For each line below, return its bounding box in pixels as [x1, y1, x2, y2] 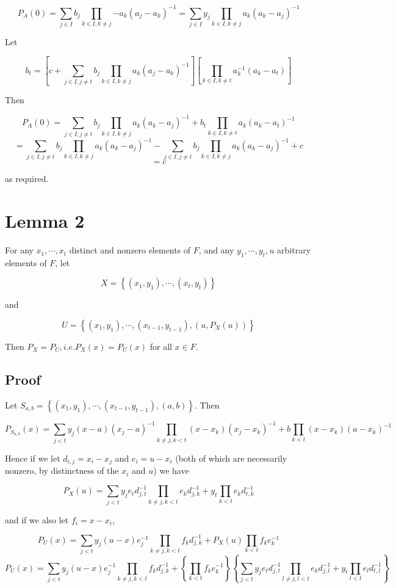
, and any [198, 244, 234, 256]
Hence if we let [5, 451, 60, 464]
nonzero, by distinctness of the [5, 464, 119, 477]
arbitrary [277, 244, 311, 256]
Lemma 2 [5, 208, 85, 233]
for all [149, 340, 172, 353]
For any [5, 244, 34, 256]
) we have [153, 464, 189, 477]
